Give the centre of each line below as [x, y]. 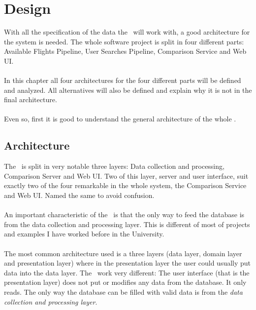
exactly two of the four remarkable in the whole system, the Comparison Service [125, 185]
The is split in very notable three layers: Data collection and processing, [114, 166]
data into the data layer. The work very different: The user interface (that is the [127, 272]
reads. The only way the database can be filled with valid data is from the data [123, 291]
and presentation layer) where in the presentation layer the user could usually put [128, 263]
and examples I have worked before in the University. [84, 234]
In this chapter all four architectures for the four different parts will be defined [123, 80]
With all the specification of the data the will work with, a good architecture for [127, 32]
